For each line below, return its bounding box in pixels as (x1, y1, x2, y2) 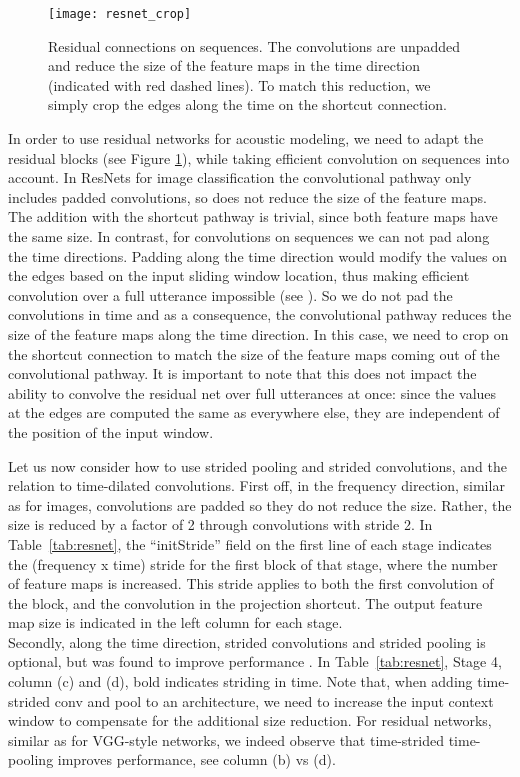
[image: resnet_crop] (48, 7, 192, 21)
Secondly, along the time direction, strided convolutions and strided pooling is (8, 631, 486, 652)
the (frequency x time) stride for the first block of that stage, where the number (8, 553, 498, 574)
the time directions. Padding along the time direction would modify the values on (8, 245, 507, 266)
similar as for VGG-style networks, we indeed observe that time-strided (8, 729, 444, 750)
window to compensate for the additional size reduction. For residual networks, (8, 710, 492, 731)
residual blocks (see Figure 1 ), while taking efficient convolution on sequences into (8, 147, 510, 168)
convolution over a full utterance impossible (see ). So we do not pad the (8, 284, 453, 305)
